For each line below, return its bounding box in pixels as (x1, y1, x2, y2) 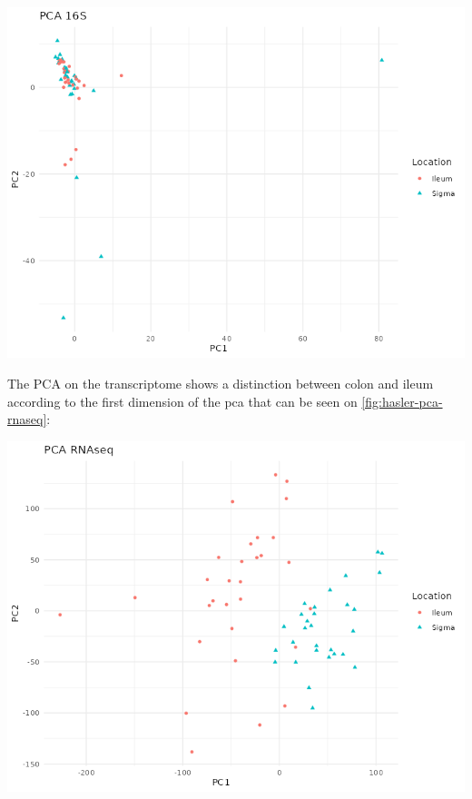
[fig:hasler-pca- (361, 391, 443, 410)
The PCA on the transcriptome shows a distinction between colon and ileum (7, 374, 434, 393)
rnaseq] (7, 409, 47, 429)
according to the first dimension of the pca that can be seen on (7, 391, 358, 410)
